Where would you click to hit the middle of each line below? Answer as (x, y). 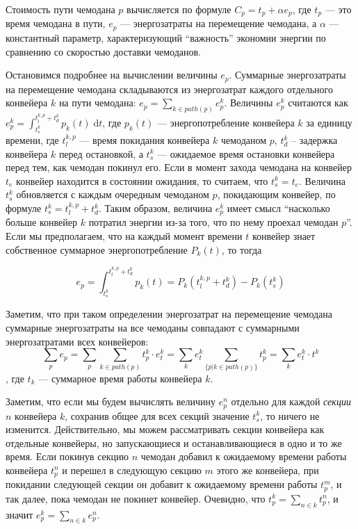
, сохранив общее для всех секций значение (157, 415)
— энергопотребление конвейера (226, 122)
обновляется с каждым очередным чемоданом (113, 194)
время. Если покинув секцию (67, 456)
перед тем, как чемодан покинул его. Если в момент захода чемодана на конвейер (179, 167)
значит (19, 514)
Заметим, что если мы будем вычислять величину (111, 401)
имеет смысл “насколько (278, 208)
